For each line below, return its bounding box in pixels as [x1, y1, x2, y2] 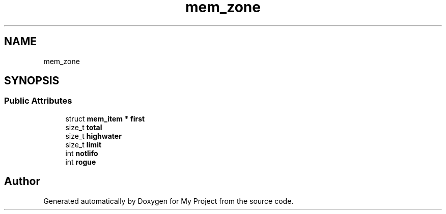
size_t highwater [65, 131, 122, 140]
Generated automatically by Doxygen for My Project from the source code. [43, 196, 294, 205]
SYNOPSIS [4, 74, 60, 87]
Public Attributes [4, 96, 72, 106]
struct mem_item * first [65, 114, 145, 123]
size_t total [65, 123, 102, 132]
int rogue [65, 157, 96, 166]
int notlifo [65, 148, 98, 158]
